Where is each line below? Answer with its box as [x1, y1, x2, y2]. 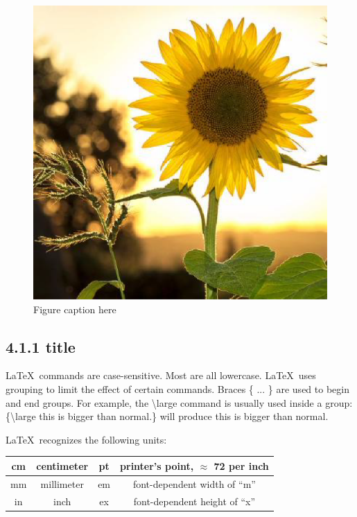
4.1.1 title [6, 335, 76, 357]
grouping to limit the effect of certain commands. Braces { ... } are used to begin [6, 381, 349, 396]
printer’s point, [120, 458, 194, 473]
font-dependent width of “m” [132, 476, 256, 491]
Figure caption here [33, 301, 116, 316]
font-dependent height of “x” [133, 493, 256, 508]
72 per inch [214, 458, 269, 473]
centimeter [36, 458, 89, 473]
